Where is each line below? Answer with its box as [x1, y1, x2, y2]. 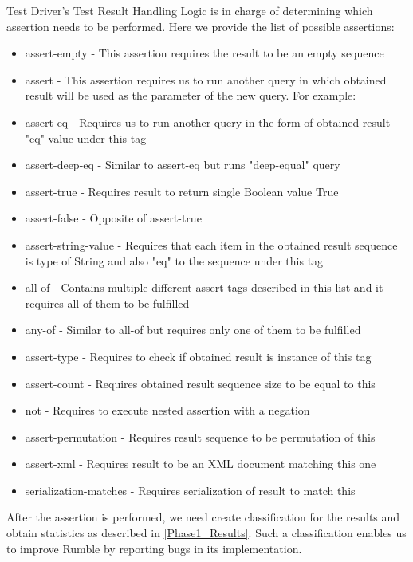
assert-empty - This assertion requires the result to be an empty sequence [25, 45, 384, 61]
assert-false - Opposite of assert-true [25, 210, 202, 226]
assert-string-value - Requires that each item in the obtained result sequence [25, 236, 398, 253]
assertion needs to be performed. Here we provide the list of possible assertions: [6, 18, 395, 34]
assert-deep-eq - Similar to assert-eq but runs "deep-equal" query [25, 156, 340, 173]
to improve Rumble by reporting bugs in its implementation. [6, 540, 302, 556]
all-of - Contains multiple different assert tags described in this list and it [25, 279, 383, 296]
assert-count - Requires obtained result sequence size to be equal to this [25, 375, 376, 391]
